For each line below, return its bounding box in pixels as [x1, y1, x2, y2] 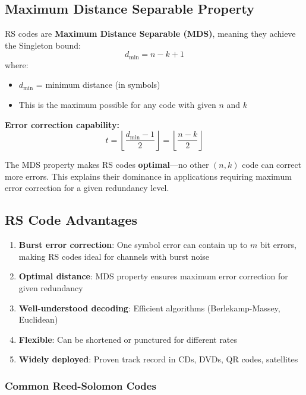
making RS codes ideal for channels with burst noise [18, 250, 210, 262]
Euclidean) [18, 313, 58, 326]
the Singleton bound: [5, 39, 81, 51]
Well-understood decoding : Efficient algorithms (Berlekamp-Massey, [18, 301, 280, 314]
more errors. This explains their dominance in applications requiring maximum [5, 170, 292, 182]
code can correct [242, 158, 302, 171]
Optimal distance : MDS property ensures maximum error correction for [18, 270, 288, 282]
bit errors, [260, 238, 296, 251]
